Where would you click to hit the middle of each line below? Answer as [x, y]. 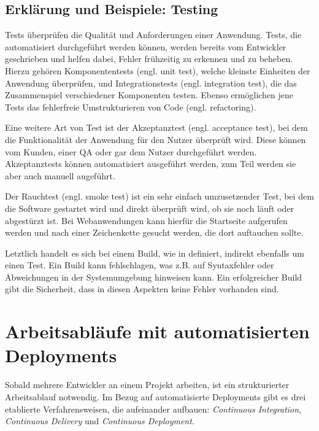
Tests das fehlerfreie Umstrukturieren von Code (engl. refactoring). [131, 107]
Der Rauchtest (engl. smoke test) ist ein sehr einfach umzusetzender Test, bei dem [159, 196]
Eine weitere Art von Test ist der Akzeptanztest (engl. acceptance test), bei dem [156, 127]
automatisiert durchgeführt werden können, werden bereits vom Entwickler [146, 46]
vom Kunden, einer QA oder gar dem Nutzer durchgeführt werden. [131, 151]
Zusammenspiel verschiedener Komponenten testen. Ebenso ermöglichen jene [149, 95]
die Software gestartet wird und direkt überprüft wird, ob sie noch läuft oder [150, 208]
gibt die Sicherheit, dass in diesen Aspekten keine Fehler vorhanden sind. [142, 289]
